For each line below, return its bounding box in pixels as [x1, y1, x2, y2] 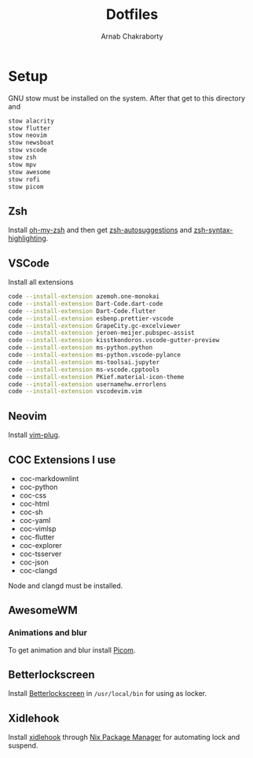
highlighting [8, 234, 47, 243]
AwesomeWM [8, 604, 78, 617]
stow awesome [8, 167, 51, 176]
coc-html [19, 499, 49, 508]
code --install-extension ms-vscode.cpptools [8, 366, 159, 373]
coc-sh [19, 507, 43, 517]
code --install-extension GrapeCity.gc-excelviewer [8, 322, 181, 329]
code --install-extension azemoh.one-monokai [8, 293, 159, 300]
